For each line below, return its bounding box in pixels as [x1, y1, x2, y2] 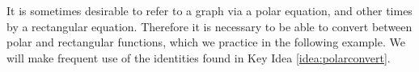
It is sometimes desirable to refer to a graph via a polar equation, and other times [6, 2, 413, 18]
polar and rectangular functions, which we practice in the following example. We [6, 34, 405, 50]
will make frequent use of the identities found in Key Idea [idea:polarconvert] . [6, 49, 391, 66]
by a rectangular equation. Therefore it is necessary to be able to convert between [6, 18, 413, 34]
